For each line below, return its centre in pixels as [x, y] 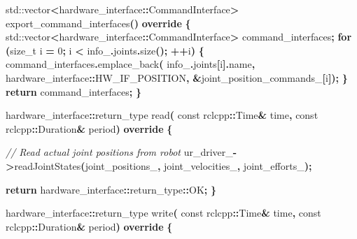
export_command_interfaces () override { [98, 23]
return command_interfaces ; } [73, 91]
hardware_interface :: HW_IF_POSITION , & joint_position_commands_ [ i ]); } [177, 77]
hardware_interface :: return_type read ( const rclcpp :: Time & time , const [162, 115]
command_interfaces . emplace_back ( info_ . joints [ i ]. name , [131, 64]
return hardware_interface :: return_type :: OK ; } [111, 189]
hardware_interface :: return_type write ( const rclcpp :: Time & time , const [163, 213]
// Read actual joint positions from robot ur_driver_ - [121, 152]
